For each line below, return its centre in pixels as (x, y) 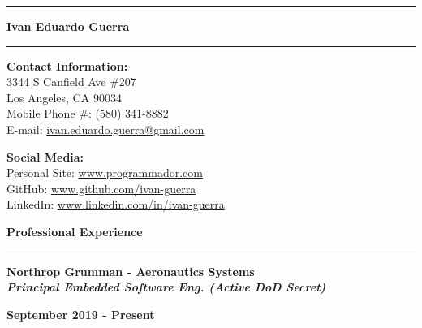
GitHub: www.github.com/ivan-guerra (101, 188)
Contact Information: (67, 65)
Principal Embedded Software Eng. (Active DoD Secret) (166, 287)
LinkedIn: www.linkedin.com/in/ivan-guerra (116, 204)
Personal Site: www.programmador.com (105, 173)
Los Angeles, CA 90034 (64, 97)
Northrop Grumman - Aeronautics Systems (131, 271)
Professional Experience (75, 231)
